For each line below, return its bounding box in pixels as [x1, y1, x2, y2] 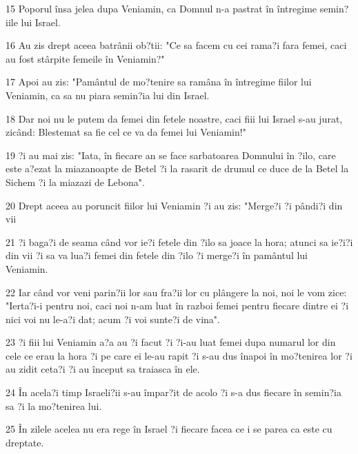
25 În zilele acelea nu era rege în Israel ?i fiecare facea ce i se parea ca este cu [6, 422, 332, 436]
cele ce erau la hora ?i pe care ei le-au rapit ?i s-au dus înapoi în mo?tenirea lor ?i [6, 348, 352, 362]
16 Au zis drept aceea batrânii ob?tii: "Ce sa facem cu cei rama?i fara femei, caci [6, 38, 347, 52]
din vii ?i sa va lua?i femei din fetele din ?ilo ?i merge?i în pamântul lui [6, 248, 308, 262]
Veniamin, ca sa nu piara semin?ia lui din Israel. [6, 87, 210, 102]
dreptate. [6, 435, 44, 449]
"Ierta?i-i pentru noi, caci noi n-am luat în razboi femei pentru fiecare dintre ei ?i [6, 298, 349, 313]
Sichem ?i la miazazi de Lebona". [6, 174, 145, 189]
